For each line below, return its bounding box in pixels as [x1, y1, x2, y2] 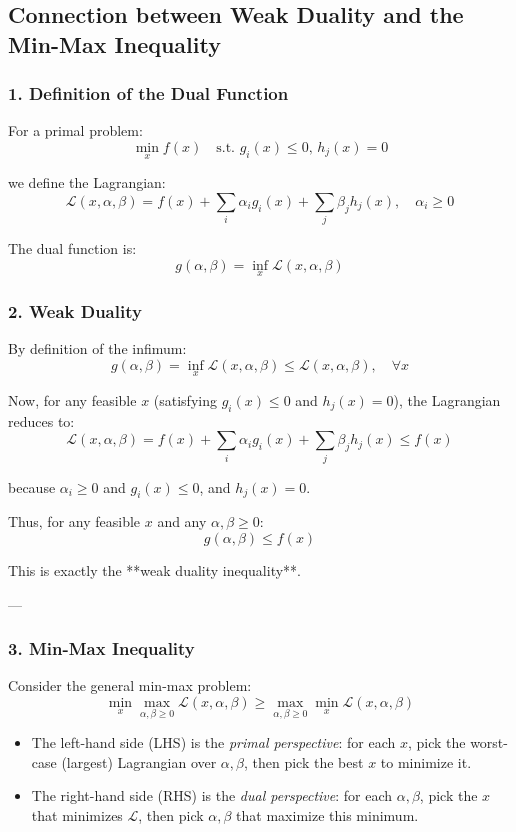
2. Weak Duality [8, 298, 142, 323]
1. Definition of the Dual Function [8, 81, 289, 106]
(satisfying [153, 389, 217, 410]
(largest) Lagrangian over [61, 751, 217, 772]
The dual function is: [8, 238, 137, 259]
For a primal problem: [8, 120, 143, 141]
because [8, 476, 56, 497]
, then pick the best [244, 751, 364, 772]
